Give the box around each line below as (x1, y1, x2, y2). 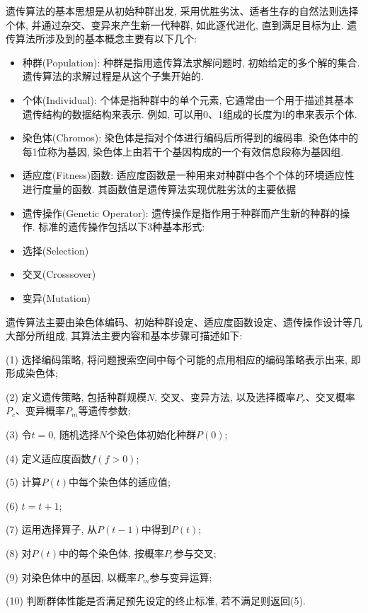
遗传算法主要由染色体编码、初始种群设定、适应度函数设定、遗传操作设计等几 (6, 314, 362, 329)
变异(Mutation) (22, 290, 91, 305)
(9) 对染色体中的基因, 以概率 (6, 569, 137, 584)
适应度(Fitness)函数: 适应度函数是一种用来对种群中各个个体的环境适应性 (22, 168, 355, 182)
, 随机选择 (53, 427, 99, 442)
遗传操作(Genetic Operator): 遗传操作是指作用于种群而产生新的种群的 (22, 205, 340, 220)
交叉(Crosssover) (22, 267, 96, 281)
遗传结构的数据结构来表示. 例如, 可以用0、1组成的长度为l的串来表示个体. (22, 106, 357, 121)
